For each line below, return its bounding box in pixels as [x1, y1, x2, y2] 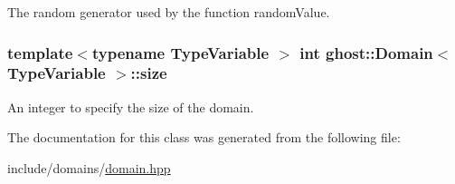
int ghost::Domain [299, 41, 433, 63]
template [7, 41, 73, 63]
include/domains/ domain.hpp [7, 158, 171, 177]
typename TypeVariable [91, 41, 270, 63]
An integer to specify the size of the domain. [7, 97, 254, 116]
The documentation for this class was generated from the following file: [7, 128, 401, 147]
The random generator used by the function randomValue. [7, 3, 330, 21]
